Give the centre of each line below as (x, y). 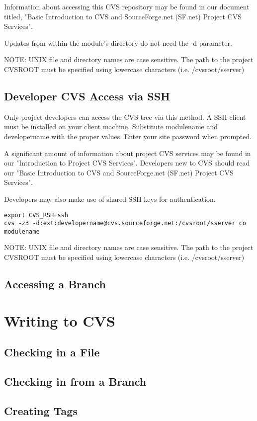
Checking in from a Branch (75, 381)
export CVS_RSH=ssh (36, 215)
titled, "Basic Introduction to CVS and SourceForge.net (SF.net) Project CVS (123, 16)
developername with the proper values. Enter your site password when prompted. (128, 136)
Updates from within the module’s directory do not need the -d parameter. (118, 42)
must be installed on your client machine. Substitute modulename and (111, 126)
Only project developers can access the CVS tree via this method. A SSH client (125, 117)
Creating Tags (41, 410)
